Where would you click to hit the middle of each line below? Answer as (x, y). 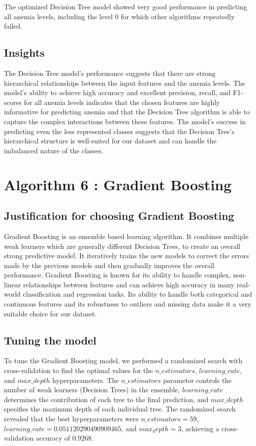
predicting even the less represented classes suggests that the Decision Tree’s (119, 131)
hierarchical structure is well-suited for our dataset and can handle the (110, 141)
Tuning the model (50, 340)
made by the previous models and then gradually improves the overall (109, 265)
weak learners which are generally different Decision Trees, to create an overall (122, 246)
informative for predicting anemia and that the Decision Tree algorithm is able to (127, 112)
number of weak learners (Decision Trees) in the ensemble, (92, 390)
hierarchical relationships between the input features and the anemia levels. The (125, 83)
